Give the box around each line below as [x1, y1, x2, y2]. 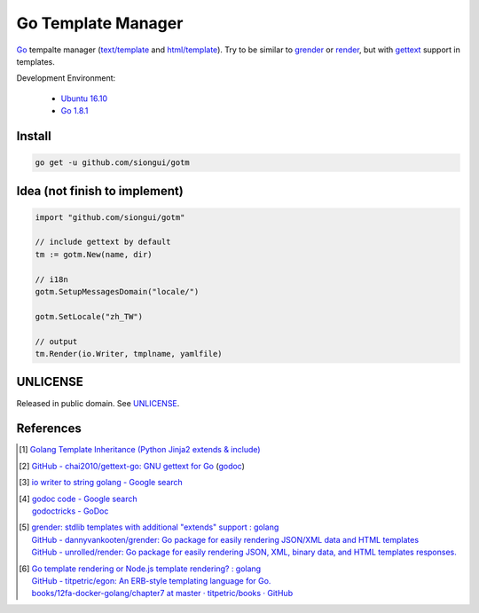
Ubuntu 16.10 [60, 93, 108, 104]
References [16, 421, 82, 436]
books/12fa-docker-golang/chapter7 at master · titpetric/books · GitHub [31, 588, 293, 599]
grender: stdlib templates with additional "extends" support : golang [31, 522, 279, 532]
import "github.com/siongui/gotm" [35, 212, 185, 222]
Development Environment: [16, 73, 116, 83]
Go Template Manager [16, 13, 184, 33]
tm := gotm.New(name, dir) [35, 249, 153, 259]
